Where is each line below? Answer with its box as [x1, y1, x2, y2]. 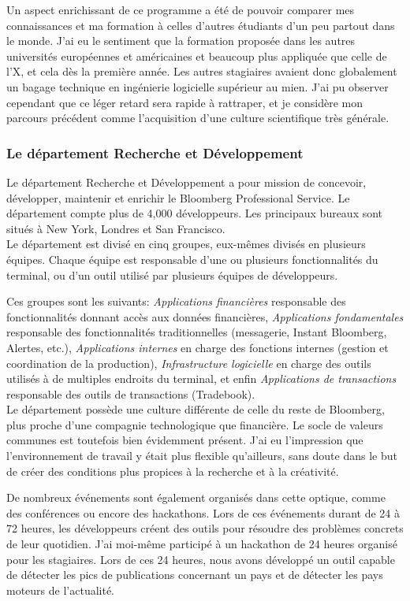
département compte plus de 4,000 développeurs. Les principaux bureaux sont [6, 205, 383, 221]
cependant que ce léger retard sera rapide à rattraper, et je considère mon [6, 94, 363, 110]
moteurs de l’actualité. [6, 581, 115, 598]
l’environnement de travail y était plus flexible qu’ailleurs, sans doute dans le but [6, 447, 397, 464]
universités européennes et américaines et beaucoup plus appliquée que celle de [6, 47, 387, 64]
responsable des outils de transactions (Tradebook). [6, 385, 255, 402]
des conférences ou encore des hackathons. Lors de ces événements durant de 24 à [6, 504, 400, 521]
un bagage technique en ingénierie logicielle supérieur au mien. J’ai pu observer [6, 78, 389, 95]
